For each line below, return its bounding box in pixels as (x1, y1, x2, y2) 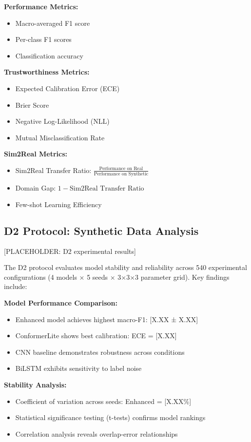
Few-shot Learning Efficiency (15, 199, 102, 209)
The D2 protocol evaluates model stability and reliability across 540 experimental (4, 262, 247, 272)
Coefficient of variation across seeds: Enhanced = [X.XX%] (15, 396, 192, 406)
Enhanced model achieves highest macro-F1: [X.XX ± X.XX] (15, 314, 198, 324)
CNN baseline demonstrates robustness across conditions (15, 346, 185, 357)
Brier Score (15, 99, 49, 110)
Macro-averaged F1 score (15, 18, 90, 28)
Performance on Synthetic (94, 172, 149, 177)
